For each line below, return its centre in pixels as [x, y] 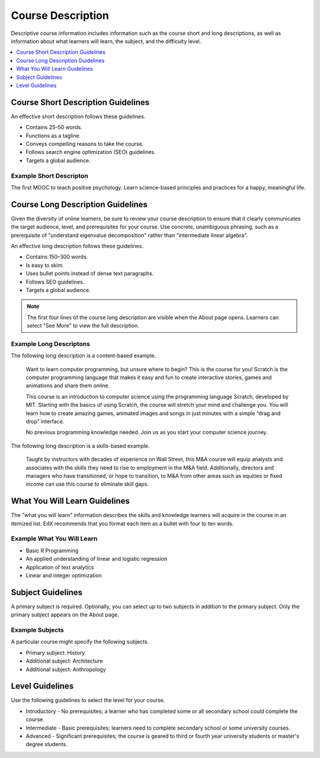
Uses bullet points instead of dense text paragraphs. [90, 274]
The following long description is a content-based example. [84, 356]
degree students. [47, 744]
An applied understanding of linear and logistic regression [97, 559]
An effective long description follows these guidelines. [77, 246]
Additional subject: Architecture [64, 661]
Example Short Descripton [49, 176]
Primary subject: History [55, 653]
